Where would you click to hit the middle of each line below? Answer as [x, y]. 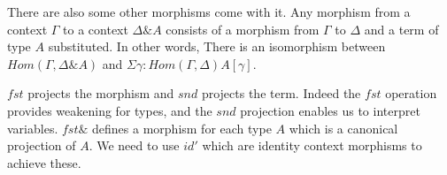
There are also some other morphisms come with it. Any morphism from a [209, 11]
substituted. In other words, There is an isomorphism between [217, 46]
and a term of [401, 29]
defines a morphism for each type [182, 128]
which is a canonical [343, 128]
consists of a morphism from [243, 29]
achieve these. [44, 162]
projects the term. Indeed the [281, 93]
